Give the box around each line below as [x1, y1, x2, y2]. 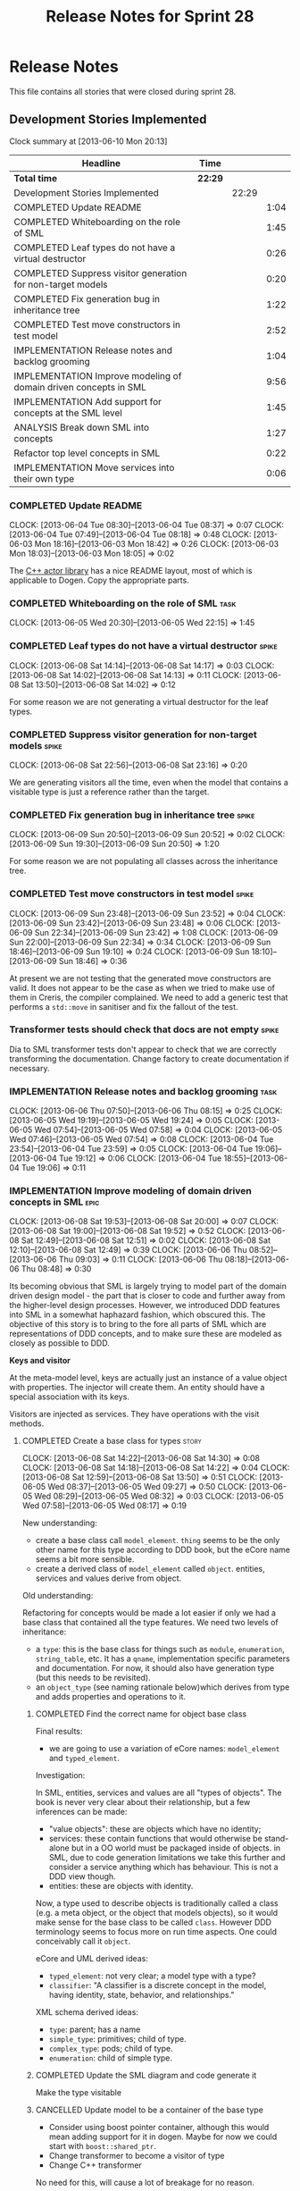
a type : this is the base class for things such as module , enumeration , [35, 1644, 285, 1655]
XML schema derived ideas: [35, 2007, 138, 2018]
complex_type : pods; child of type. [48, 2044, 173, 2054]
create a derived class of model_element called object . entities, [35, 1564, 265, 1574]
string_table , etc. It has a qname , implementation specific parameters [35, 1653, 290, 1664]
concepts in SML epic [9, 1196, 100, 1208]
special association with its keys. [9, 1391, 129, 1402]
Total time [13, 172, 58, 184]
